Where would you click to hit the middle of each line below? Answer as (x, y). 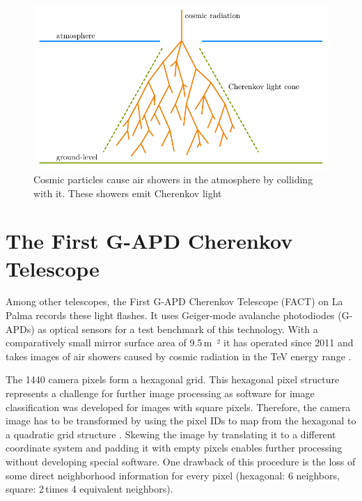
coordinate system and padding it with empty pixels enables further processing (174, 448)
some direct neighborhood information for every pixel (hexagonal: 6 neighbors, (173, 475)
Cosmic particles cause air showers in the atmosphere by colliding (173, 179)
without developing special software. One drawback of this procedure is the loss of (181, 461)
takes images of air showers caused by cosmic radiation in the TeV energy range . (179, 356)
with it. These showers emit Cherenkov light (128, 193)
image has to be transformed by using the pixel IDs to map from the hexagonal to (181, 421)
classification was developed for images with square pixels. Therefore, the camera (178, 407)
